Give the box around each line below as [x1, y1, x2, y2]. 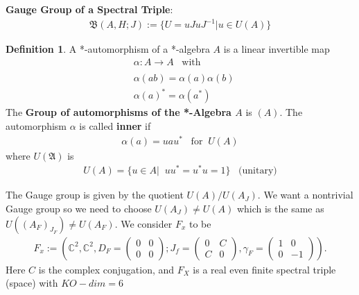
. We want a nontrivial [257, 187, 353, 202]
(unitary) [238, 166, 277, 176]
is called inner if [79, 118, 151, 133]
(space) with [6, 276, 58, 290]
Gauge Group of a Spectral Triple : [6, 2, 173, 16]
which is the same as [236, 201, 324, 215]
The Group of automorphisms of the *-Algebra [6, 105, 231, 119]
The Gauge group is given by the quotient [6, 187, 184, 202]
